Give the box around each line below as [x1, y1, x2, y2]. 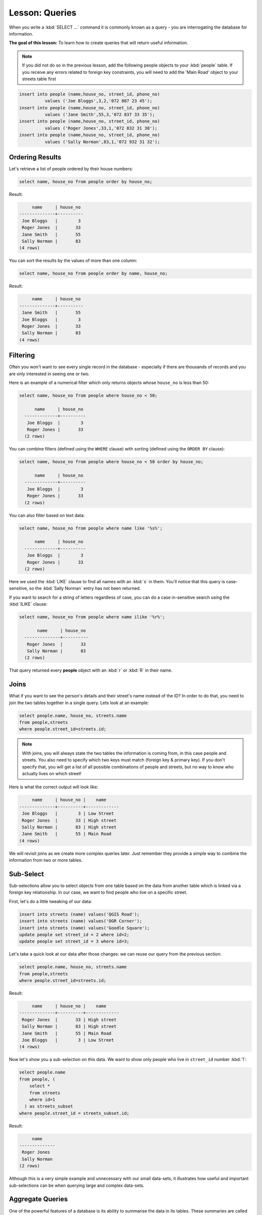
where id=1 [29, 1096, 55, 1102]
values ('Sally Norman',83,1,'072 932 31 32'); [44, 139, 160, 144]
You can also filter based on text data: [9, 512, 85, 518]
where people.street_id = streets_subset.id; [19, 1111, 130, 1116]
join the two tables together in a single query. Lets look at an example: [9, 700, 149, 706]
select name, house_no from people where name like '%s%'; [19, 525, 163, 531]
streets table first [22, 76, 56, 82]
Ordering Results [9, 153, 62, 161]
